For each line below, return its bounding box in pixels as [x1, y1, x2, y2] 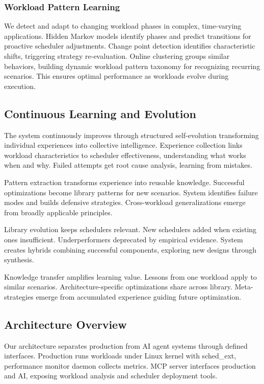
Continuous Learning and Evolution [4, 105, 196, 121]
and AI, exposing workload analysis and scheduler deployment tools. [4, 370, 218, 381]
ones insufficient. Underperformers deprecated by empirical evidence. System [4, 234, 243, 244]
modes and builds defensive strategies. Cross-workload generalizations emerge [4, 197, 246, 208]
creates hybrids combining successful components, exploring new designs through [4, 244, 257, 255]
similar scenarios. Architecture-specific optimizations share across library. [4, 281, 232, 292]
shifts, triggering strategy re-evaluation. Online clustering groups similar [4, 51, 230, 61]
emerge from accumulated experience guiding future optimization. [36, 291, 242, 302]
